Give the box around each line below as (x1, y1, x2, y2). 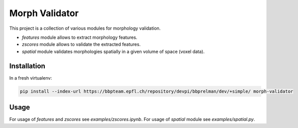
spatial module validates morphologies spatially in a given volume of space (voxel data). (22, 48, 205, 54)
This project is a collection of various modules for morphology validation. (9, 25, 161, 31)
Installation (9, 61, 45, 70)
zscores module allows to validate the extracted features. (22, 41, 141, 47)
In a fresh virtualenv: (9, 75, 52, 81)
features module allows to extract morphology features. (22, 34, 138, 40)
